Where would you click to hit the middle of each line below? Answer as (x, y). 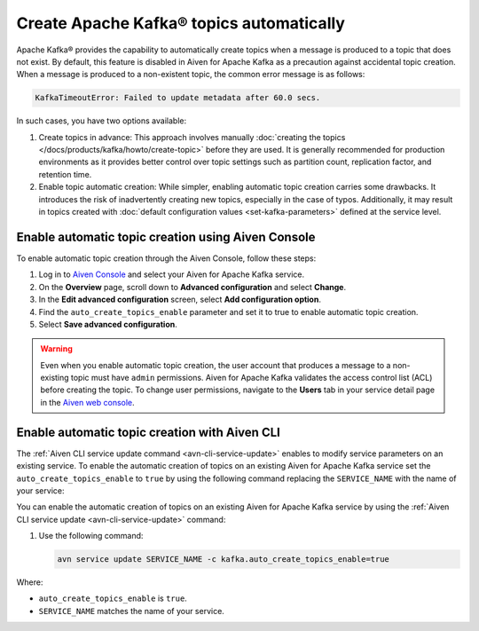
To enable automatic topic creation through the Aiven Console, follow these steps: (166, 258)
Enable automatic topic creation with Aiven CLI (149, 432)
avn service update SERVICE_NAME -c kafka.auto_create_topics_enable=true (224, 560)
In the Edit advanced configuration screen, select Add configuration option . (180, 300)
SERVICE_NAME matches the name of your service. (132, 611)
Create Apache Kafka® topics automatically (181, 23)
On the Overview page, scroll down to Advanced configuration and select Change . (192, 287)
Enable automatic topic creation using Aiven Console (166, 237)
